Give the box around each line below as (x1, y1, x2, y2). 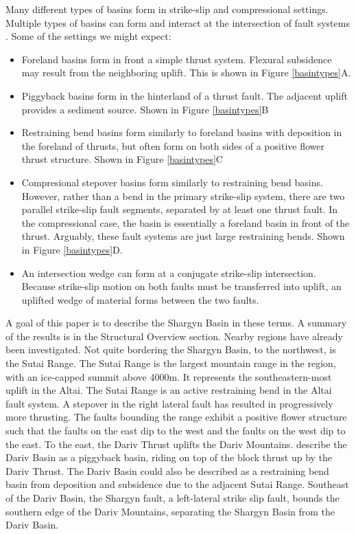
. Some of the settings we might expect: (5, 29, 171, 43)
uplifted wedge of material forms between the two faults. (21, 292, 259, 307)
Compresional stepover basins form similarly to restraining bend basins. (21, 175, 323, 189)
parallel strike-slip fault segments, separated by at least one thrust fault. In (21, 202, 338, 216)
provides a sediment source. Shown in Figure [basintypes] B (21, 102, 269, 116)
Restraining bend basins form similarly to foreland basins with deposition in (21, 125, 342, 140)
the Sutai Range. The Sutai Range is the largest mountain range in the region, (5, 356, 336, 370)
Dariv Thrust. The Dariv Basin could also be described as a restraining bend (5, 463, 329, 478)
